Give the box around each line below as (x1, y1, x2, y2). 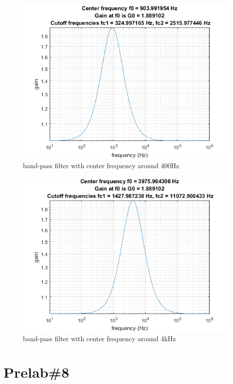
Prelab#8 (3, 362, 70, 382)
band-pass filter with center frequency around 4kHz (23, 333, 176, 343)
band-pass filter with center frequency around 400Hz (23, 160, 179, 170)
